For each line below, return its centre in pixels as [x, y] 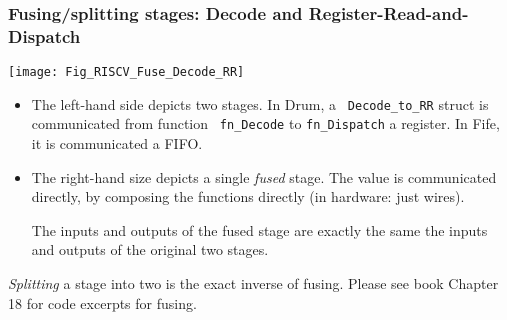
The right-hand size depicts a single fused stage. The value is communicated [264, 176]
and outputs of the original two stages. [150, 249]
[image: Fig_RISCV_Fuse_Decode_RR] [126, 72]
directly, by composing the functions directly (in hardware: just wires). [248, 196]
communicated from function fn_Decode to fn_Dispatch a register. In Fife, [265, 123]
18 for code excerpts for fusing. [102, 302]
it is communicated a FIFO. [117, 143]
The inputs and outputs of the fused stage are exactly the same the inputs [259, 229]
